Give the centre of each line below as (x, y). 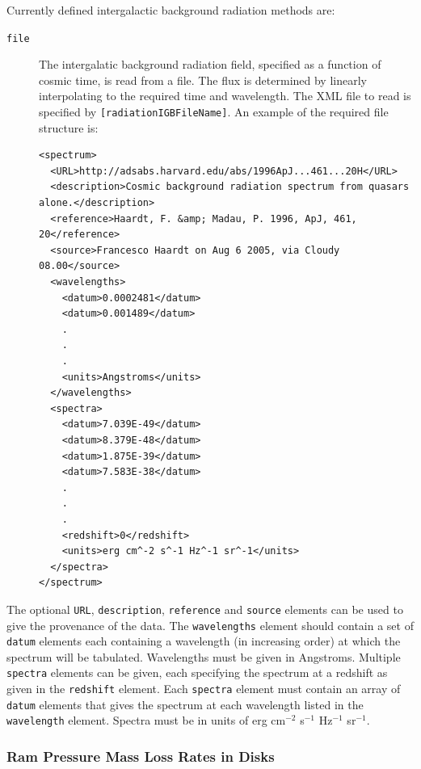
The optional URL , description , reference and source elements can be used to (205, 609)
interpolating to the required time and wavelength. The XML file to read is (225, 96)
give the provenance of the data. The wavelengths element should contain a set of (210, 625)
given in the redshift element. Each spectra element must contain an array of (204, 689)
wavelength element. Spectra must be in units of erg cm (146, 720)
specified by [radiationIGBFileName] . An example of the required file (214, 112)
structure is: (69, 127)
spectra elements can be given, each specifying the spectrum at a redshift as (197, 672)
